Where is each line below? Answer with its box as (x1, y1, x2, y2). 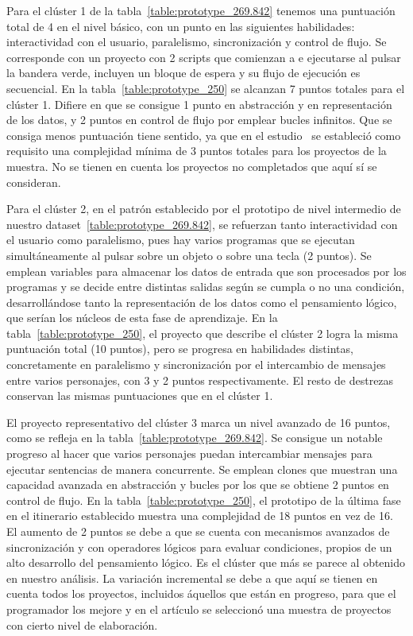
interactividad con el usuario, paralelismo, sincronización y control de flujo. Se (6, 33, 387, 50)
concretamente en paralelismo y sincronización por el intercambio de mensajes (6, 356, 386, 373)
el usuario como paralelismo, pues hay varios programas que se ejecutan (6, 231, 355, 248)
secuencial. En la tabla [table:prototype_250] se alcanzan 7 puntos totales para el (6, 79, 405, 96)
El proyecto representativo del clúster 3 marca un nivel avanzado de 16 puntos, (6, 413, 391, 430)
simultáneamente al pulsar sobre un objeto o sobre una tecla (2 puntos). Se (6, 246, 372, 263)
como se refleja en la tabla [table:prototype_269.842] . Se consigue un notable (6, 429, 383, 446)
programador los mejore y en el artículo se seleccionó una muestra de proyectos (6, 600, 392, 617)
